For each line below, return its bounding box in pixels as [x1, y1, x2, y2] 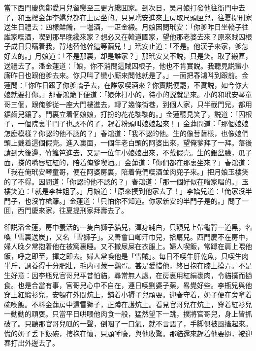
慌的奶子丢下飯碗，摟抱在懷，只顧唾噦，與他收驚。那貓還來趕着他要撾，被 [4, 328, 245, 338]
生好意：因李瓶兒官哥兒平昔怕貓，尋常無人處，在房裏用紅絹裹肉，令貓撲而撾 [4, 270, 252, 281]
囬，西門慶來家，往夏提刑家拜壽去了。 [4, 205, 128, 215]
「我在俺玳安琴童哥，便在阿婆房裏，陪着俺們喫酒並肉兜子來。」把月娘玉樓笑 [4, 167, 249, 177]
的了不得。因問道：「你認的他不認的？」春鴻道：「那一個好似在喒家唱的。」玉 [4, 176, 249, 186]
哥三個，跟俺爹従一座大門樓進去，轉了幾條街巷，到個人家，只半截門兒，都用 [4, 99, 252, 109]
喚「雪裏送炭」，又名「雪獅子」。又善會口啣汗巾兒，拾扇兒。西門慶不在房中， [4, 231, 252, 242]
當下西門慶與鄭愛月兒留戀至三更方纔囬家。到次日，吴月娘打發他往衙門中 [4, 2, 238, 12]
